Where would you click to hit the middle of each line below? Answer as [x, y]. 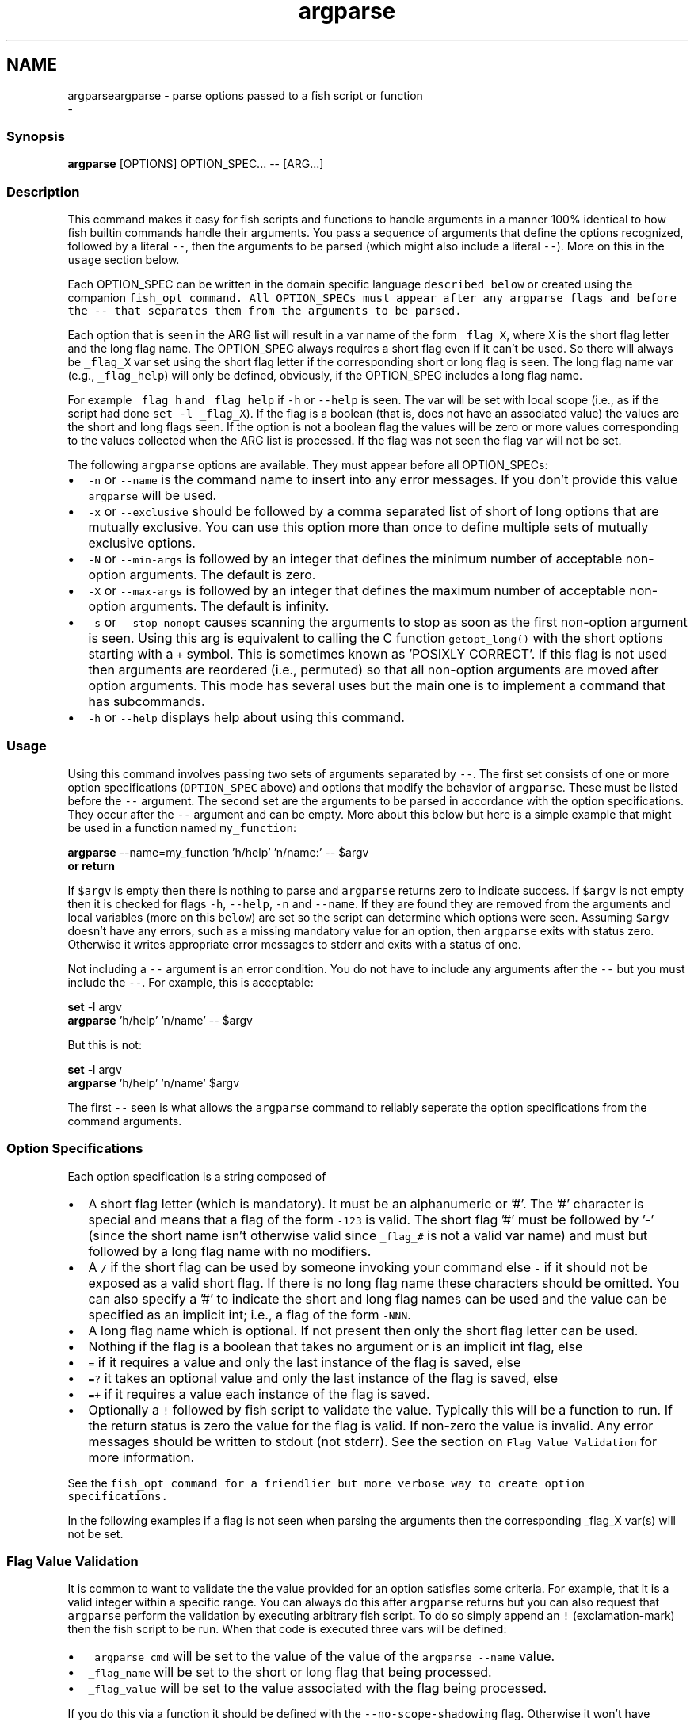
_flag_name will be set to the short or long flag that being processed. [290, 1672]
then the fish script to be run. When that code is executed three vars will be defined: [287, 1629]
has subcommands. [147, 702]
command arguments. [125, 1121]
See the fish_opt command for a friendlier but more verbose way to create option [326, 1483]
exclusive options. [142, 543]
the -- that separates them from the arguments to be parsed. [265, 311]
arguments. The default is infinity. [229, 607]
